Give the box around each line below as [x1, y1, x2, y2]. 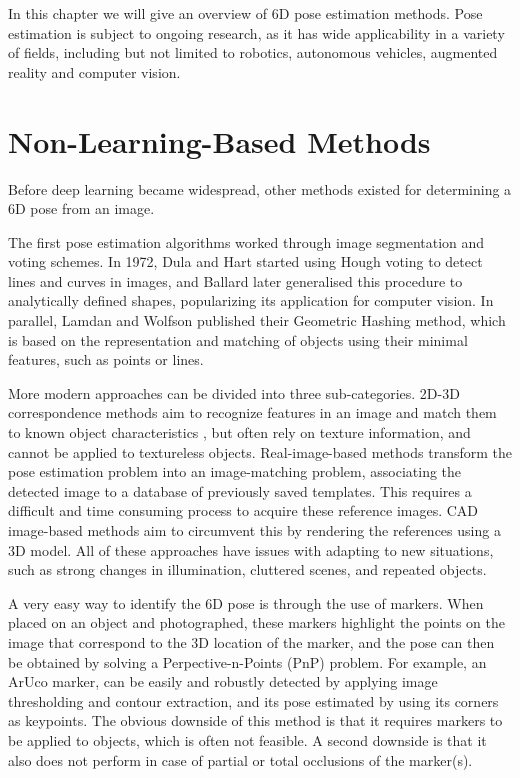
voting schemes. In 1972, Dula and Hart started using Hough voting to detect [8, 251, 483, 272]
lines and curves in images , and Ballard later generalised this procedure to [8, 270, 463, 291]
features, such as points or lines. [8, 349, 204, 370]
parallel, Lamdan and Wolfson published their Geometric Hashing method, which [8, 310, 506, 331]
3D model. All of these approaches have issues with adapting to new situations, [8, 539, 494, 560]
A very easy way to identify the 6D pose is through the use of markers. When [8, 592, 484, 613]
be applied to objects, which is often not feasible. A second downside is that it [8, 729, 487, 750]
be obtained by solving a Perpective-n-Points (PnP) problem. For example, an [8, 651, 487, 672]
